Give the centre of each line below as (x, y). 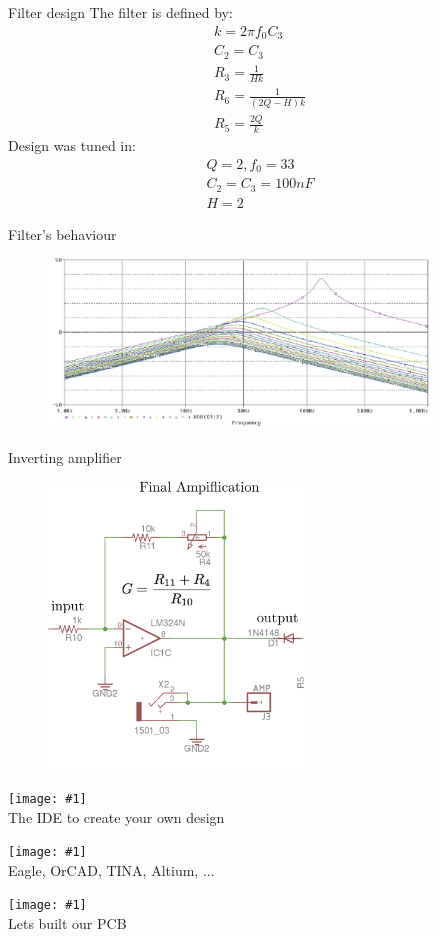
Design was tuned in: (72, 144)
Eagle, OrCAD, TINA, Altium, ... (111, 869)
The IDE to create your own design (116, 816)
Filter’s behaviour (62, 233)
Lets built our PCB (67, 923)
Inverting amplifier (65, 456)
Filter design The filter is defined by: (120, 12)
